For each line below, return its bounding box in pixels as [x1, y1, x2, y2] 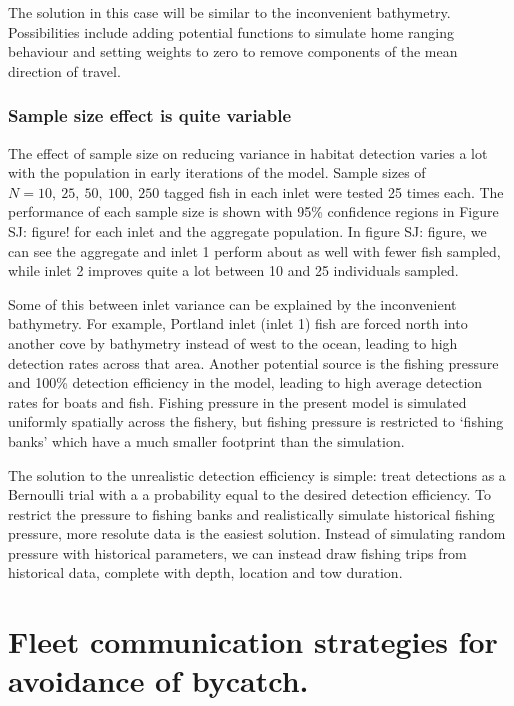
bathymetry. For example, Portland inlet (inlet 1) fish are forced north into [8, 313, 468, 334]
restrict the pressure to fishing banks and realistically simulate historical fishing [8, 503, 495, 524]
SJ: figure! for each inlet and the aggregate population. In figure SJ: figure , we [8, 220, 487, 241]
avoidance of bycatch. [8, 660, 309, 701]
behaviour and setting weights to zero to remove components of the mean [8, 41, 458, 62]
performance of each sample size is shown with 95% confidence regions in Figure [8, 201, 499, 222]
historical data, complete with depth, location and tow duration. [8, 562, 403, 583]
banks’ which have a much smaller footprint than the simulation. [8, 430, 405, 451]
